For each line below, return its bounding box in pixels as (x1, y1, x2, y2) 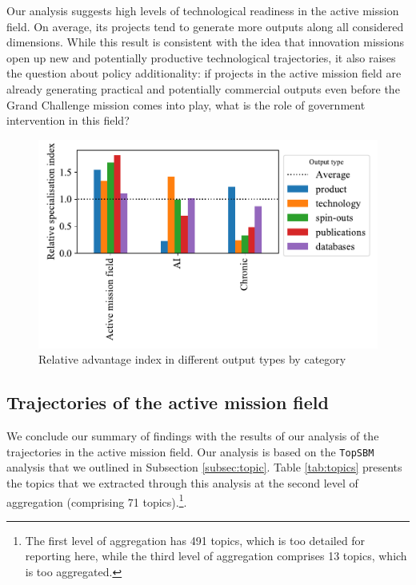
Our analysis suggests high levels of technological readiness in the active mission (6, 2, 399, 18)
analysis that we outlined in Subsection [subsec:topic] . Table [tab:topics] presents (6, 459, 402, 476)
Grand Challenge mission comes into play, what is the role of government (6, 96, 366, 113)
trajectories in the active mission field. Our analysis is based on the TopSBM (6, 443, 374, 460)
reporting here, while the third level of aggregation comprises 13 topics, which (25, 547, 407, 564)
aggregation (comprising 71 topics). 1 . (6, 491, 187, 510)
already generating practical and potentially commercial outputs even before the (6, 80, 400, 97)
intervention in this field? (6, 112, 130, 129)
